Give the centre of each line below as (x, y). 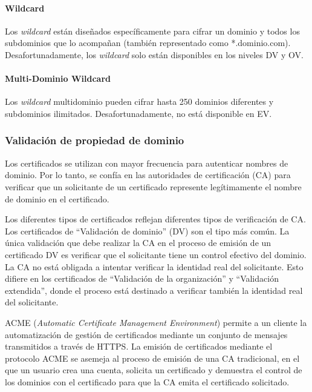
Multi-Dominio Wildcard (58, 78)
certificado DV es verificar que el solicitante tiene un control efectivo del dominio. (156, 254)
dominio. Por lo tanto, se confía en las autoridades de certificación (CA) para (148, 175)
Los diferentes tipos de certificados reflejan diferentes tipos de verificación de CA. (155, 219)
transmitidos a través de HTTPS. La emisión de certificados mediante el (139, 346)
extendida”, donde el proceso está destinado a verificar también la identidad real (154, 290)
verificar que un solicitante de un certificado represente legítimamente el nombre (153, 186)
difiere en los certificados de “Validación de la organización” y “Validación (142, 278)
